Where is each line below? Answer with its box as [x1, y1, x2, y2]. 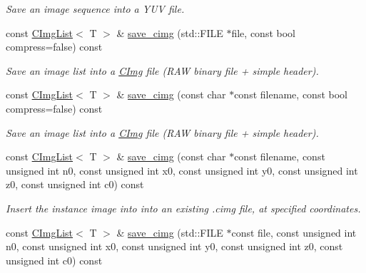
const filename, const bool [234, 87, 347, 102]
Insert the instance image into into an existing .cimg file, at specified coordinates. [6, 200, 361, 215]
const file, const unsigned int [231, 225, 357, 239]
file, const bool [231, 25, 295, 40]
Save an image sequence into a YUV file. [6, 1, 185, 16]
